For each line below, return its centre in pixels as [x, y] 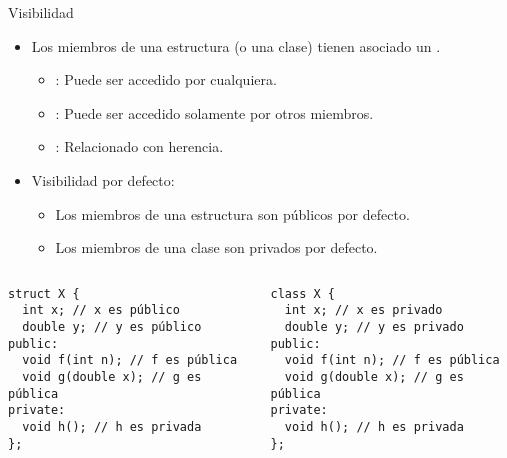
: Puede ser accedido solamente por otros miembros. [214, 112]
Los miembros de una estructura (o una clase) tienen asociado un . [236, 45]
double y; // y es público [112, 327]
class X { [302, 293]
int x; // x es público [101, 310]
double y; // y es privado [374, 327]
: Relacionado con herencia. [139, 146]
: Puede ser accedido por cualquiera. [166, 79]
